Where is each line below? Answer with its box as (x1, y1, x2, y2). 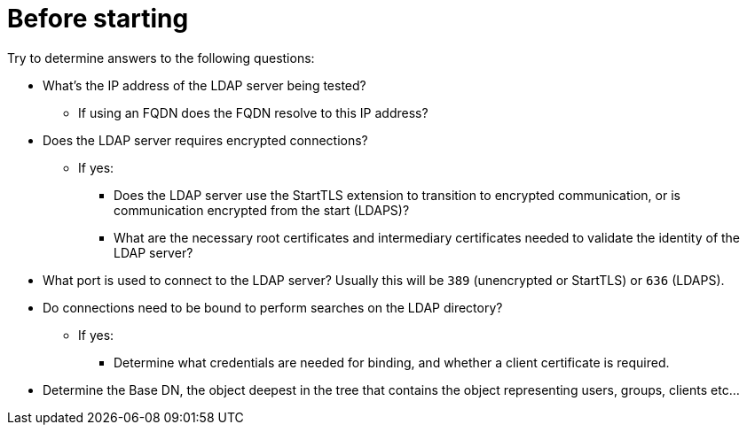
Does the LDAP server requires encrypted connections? (43, 132, 368, 148)
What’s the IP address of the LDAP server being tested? (43, 77, 366, 93)
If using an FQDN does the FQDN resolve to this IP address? (78, 104, 429, 120)
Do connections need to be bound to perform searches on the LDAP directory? (43, 299, 503, 315)
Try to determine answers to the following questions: (7, 50, 315, 66)
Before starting (7, 4, 189, 34)
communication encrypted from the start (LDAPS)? (114, 202, 410, 218)
